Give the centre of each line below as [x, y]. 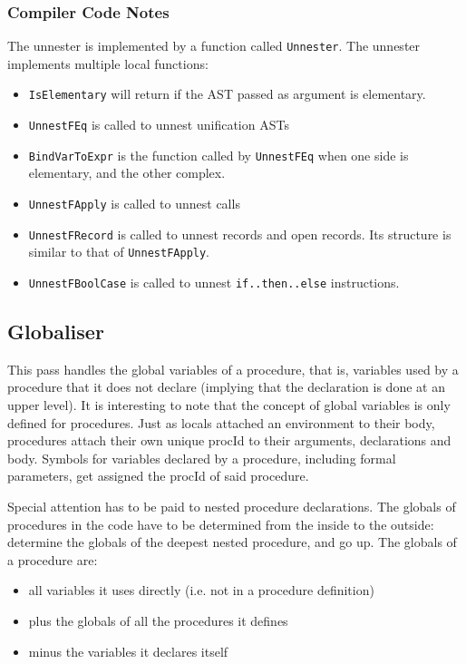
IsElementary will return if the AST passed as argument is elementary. [227, 94]
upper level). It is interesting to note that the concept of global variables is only [229, 405]
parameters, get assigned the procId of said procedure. [158, 476]
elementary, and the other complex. [127, 173]
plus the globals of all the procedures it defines [158, 620]
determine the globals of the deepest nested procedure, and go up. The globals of [232, 542]
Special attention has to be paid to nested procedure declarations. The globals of [232, 507]
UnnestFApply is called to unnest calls [134, 204]
